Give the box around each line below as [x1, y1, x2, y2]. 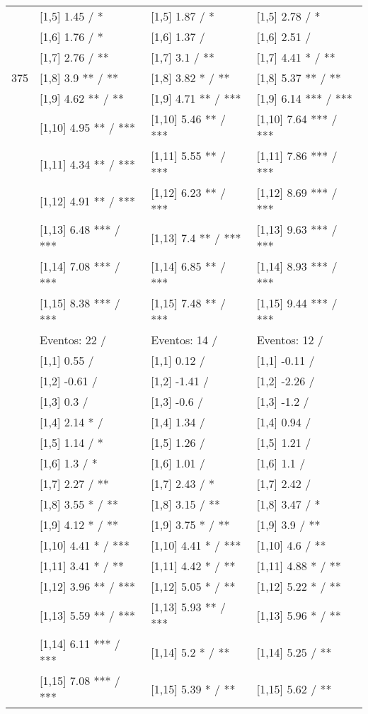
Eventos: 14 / [151, 331, 218, 348]
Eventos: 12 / [256, 331, 323, 348]
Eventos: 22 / [40, 331, 107, 348]
